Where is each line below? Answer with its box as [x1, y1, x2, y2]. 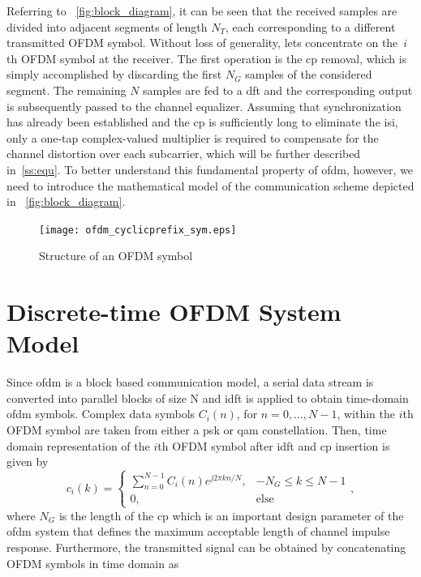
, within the [337, 405, 396, 422]
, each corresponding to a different [225, 18, 396, 35]
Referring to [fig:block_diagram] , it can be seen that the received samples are [6, 2, 397, 19]
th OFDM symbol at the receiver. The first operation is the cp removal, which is [6, 49, 407, 66]
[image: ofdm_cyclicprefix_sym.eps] [39, 224, 237, 236]
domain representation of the [6, 437, 150, 454]
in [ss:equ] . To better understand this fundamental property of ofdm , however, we [6, 160, 414, 177]
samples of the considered [245, 66, 372, 83]
